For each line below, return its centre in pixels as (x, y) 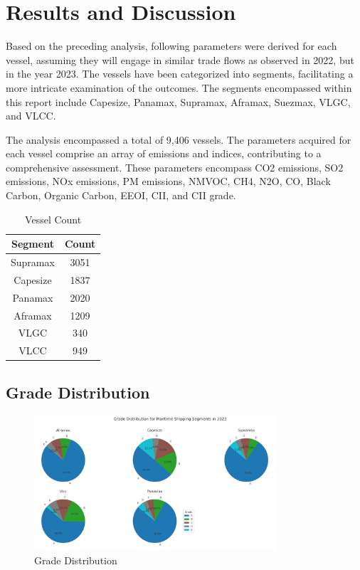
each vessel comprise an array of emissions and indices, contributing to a (164, 153)
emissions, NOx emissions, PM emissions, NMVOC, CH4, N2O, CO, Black (168, 181)
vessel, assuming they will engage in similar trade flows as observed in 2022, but (180, 59)
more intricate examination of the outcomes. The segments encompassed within (179, 87)
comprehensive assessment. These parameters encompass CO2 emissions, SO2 (175, 167)
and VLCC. (31, 116)
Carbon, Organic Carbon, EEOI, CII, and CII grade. (121, 195)
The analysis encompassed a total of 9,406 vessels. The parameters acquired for (179, 139)
